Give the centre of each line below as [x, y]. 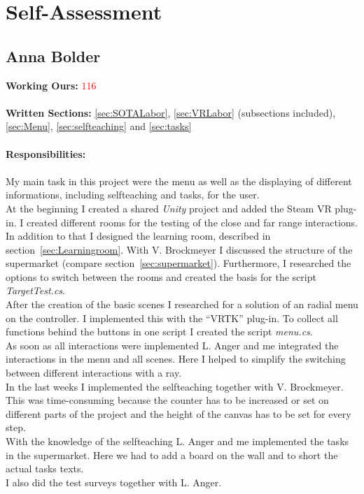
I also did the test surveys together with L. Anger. [114, 482]
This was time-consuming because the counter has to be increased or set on [167, 400]
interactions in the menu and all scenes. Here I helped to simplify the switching [176, 359]
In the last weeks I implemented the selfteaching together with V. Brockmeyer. [175, 386]
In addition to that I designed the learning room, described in [138, 236]
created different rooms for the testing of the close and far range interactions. [192, 222]
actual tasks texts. [45, 468]
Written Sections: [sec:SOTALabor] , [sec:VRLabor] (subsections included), [171, 112]
